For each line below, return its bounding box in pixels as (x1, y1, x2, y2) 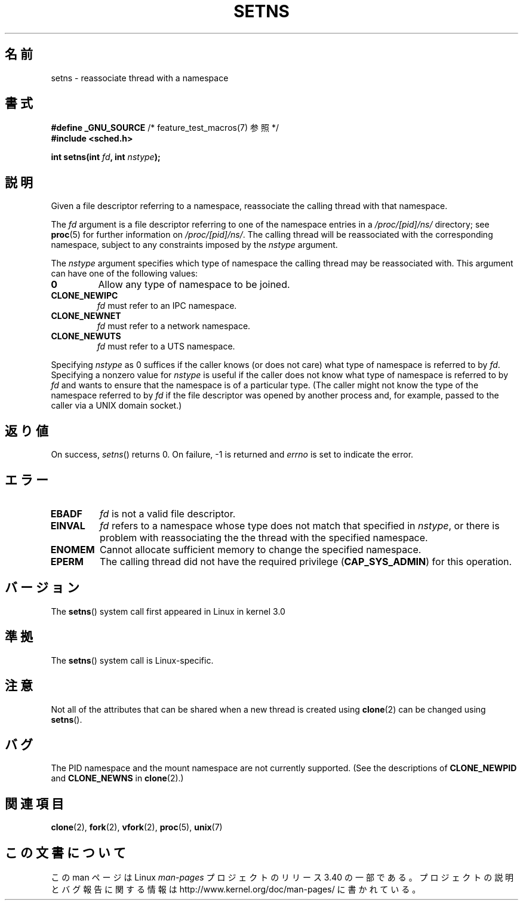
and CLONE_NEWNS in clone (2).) (51, 773, 184, 784)
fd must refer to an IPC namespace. (97, 300, 237, 311)
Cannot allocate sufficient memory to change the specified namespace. (100, 543, 422, 556)
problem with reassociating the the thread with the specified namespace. (100, 531, 428, 544)
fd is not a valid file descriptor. (100, 507, 236, 520)
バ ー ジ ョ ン (5, 580, 79, 596)
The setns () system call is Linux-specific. (51, 655, 214, 665)
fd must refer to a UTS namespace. (97, 341, 235, 352)
